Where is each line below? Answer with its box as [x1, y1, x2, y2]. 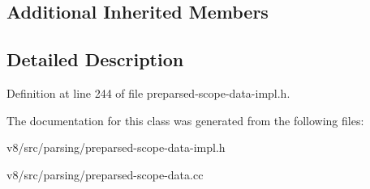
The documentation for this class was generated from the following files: [6, 111, 364, 128]
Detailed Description [6, 47, 184, 72]
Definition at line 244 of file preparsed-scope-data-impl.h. [6, 84, 290, 101]
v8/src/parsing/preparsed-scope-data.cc [6, 166, 204, 183]
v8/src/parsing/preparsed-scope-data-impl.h [6, 139, 226, 156]
